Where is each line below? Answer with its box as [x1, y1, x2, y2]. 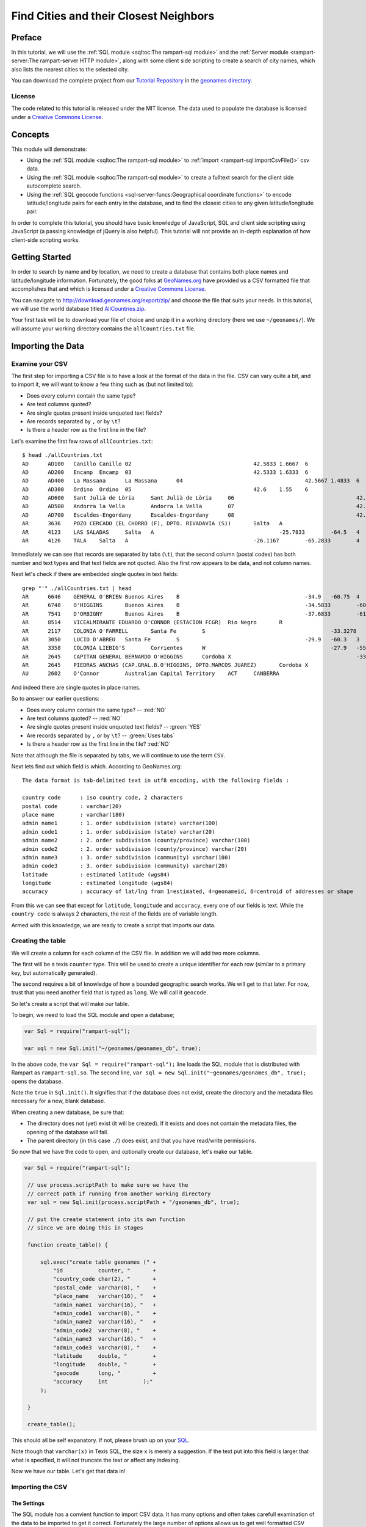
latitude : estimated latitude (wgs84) [22, 871, 170, 878]
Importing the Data [11, 341, 85, 351]
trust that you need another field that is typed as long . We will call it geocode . [11, 989, 209, 996]
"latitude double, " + [52, 1352, 157, 1359]
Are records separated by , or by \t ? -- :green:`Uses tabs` [26, 732, 175, 739]
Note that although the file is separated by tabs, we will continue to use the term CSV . [11, 751, 226, 759]
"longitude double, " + [52, 1361, 157, 1368]
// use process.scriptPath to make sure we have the [27, 1182, 188, 1189]
